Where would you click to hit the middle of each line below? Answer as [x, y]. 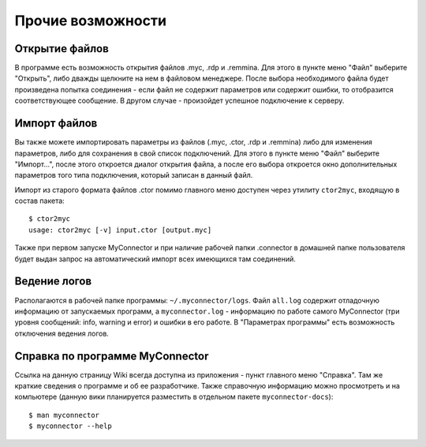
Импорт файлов [56, 124]
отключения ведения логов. [62, 333]
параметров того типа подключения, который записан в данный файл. [134, 175]
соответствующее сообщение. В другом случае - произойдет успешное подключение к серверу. [179, 101]
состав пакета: [39, 201]
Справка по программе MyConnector [112, 356]
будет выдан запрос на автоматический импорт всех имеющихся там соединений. [155, 259]
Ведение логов [53, 282]
